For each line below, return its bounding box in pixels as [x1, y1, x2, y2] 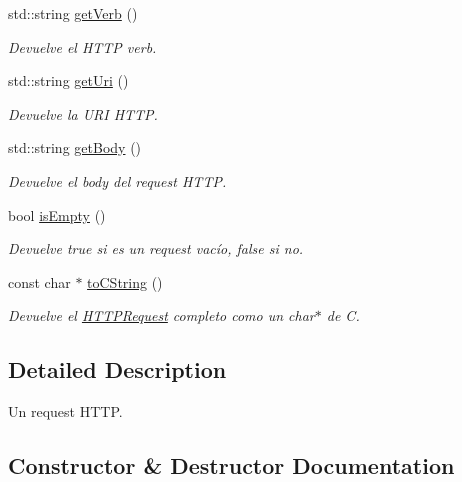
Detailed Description [8, 354, 227, 385]
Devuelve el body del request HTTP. [8, 170, 227, 191]
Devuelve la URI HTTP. [8, 103, 158, 124]
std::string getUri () [8, 70, 129, 91]
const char [8, 271, 71, 292]
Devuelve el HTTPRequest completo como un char [8, 305, 315, 326]
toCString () [87, 271, 163, 292]
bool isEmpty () [8, 204, 106, 225]
